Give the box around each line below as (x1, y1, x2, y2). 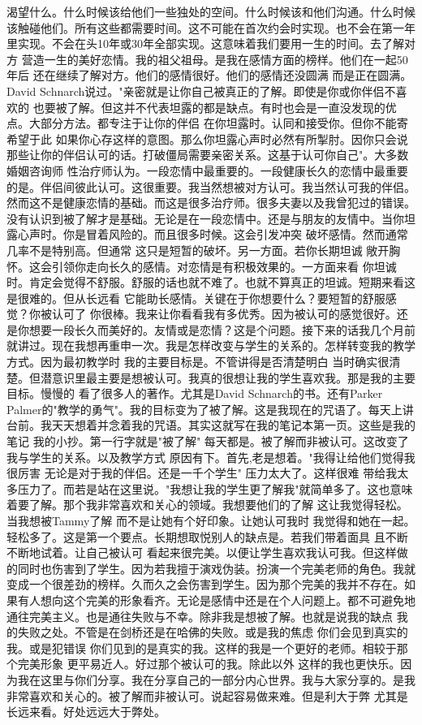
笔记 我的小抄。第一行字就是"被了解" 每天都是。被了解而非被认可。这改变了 (6, 433, 409, 450)
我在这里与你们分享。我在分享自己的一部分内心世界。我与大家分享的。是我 (17, 671, 416, 688)
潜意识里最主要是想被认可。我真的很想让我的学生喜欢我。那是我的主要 (40, 369, 416, 386)
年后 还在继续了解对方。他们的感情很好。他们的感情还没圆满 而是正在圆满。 (6, 67, 412, 84)
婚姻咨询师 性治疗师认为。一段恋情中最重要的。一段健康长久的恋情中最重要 (6, 162, 408, 179)
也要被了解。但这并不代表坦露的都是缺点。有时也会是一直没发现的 (32, 98, 385, 115)
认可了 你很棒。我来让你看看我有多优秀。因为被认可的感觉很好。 (51, 305, 397, 322)
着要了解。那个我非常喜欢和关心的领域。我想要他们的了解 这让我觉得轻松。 (6, 496, 408, 513)
